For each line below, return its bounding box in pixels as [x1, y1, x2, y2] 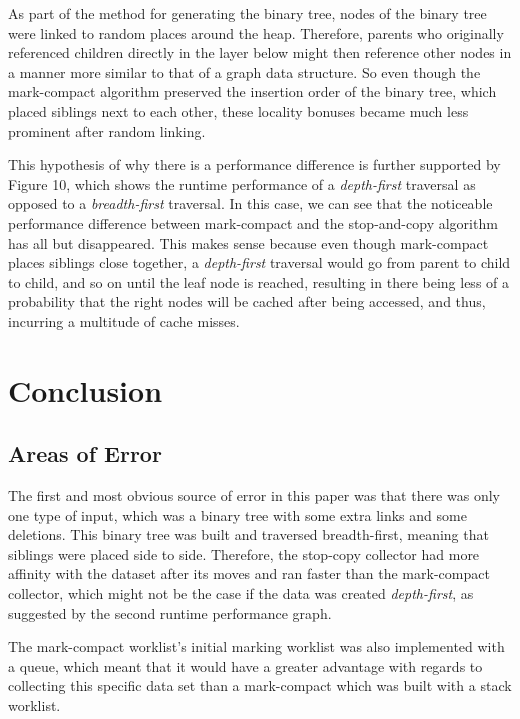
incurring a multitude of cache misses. [8, 310, 240, 331]
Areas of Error [8, 438, 162, 469]
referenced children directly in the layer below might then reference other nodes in [8, 42, 512, 63]
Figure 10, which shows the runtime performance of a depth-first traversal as [8, 173, 476, 194]
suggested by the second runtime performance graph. [8, 602, 332, 623]
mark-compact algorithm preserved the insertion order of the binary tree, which [8, 81, 497, 102]
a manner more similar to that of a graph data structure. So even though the [8, 61, 481, 82]
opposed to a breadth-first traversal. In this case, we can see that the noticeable [8, 193, 493, 214]
